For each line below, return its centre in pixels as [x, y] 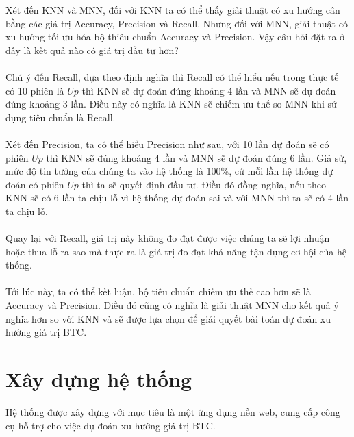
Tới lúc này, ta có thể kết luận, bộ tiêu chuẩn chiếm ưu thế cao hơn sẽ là [158, 291]
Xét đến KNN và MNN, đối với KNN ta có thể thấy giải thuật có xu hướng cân [173, 10]
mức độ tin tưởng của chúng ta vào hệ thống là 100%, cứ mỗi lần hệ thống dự [169, 171]
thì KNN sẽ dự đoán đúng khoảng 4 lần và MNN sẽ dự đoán [209, 90]
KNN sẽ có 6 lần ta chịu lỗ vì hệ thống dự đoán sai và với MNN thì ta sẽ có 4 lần [177, 198]
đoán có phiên [35, 184]
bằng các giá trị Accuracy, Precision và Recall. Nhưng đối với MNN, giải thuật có [177, 23]
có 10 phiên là [35, 90]
